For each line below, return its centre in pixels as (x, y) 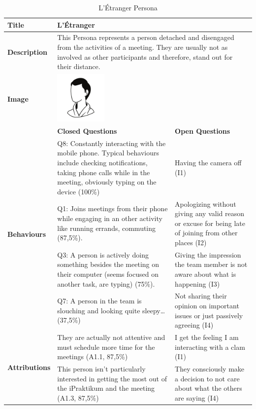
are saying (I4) (197, 397)
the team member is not (211, 264)
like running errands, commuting (107, 228)
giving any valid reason (210, 213)
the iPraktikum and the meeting (106, 388)
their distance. (79, 66)
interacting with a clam (210, 347)
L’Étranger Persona (128, 7)
